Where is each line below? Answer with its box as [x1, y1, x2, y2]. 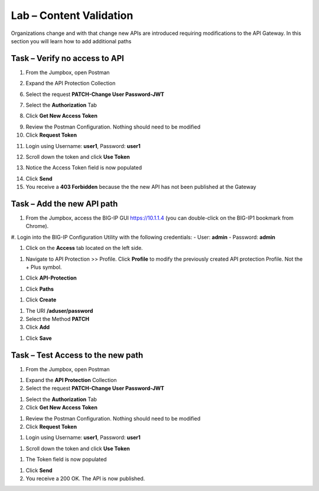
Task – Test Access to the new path [11, 350, 144, 360]
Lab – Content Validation [11, 9, 134, 22]
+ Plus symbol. [25, 264, 62, 271]
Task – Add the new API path [11, 198, 118, 208]
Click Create [25, 296, 57, 303]
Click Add [25, 323, 50, 331]
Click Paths [25, 285, 54, 293]
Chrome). [25, 223, 49, 230]
